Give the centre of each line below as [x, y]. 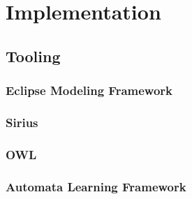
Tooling [33, 56]
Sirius [22, 122]
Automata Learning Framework [96, 186]
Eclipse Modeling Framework [89, 90]
